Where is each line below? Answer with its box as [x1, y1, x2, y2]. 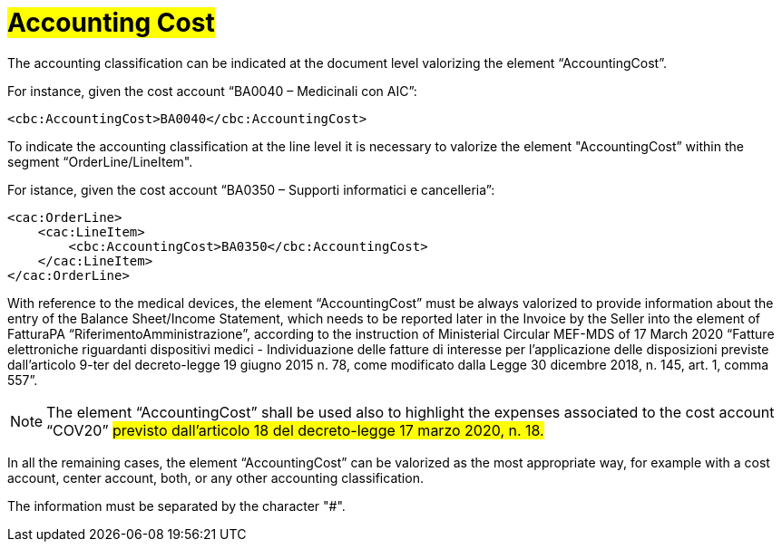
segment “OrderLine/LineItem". [7, 153, 193, 169]
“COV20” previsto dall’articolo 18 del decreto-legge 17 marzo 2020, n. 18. [46, 420, 544, 439]
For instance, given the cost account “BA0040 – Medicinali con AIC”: [7, 82, 417, 99]
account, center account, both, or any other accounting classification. [7, 469, 424, 486]
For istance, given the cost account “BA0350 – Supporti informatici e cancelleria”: [7, 181, 495, 197]
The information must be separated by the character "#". [7, 497, 346, 514]
